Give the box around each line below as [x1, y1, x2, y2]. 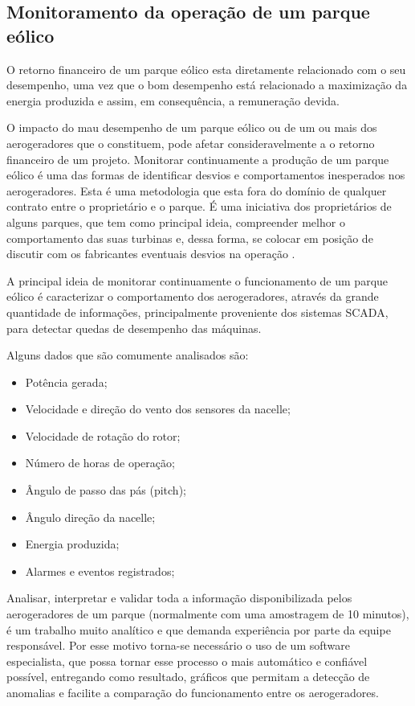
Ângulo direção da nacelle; [25, 508, 156, 525]
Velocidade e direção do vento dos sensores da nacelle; [25, 400, 291, 417]
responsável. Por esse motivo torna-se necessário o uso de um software [6, 637, 350, 654]
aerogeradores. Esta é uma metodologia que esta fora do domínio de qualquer [6, 182, 387, 199]
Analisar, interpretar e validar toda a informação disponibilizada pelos [6, 589, 352, 606]
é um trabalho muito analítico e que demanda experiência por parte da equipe [6, 621, 391, 638]
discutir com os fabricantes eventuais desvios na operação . [6, 245, 295, 262]
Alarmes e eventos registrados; [25, 562, 175, 579]
